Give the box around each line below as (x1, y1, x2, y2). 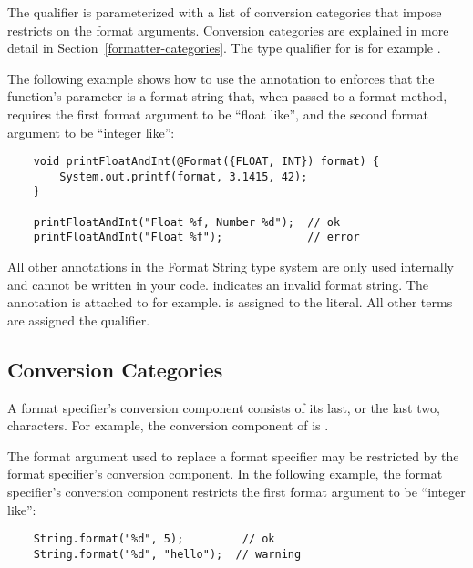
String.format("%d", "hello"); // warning (33, 547, 302, 561)
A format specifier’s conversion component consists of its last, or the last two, (7, 398, 440, 417)
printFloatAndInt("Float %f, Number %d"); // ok (33, 215, 341, 229)
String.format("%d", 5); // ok (33, 532, 275, 546)
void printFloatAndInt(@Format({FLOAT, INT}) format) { (33, 155, 380, 169)
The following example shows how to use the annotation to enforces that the (7, 68, 435, 88)
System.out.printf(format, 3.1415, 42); (59, 170, 308, 183)
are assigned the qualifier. (7, 310, 150, 329)
